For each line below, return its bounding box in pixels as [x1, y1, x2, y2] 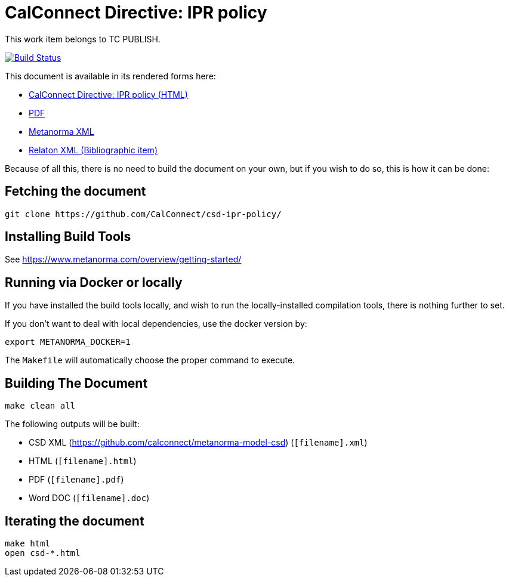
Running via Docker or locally [5, 274, 183, 290]
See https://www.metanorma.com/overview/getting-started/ [5, 254, 242, 265]
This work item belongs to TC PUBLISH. [5, 33, 161, 44]
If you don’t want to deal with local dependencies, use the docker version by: [5, 319, 307, 329]
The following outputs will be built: [5, 419, 140, 429]
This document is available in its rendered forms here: [5, 70, 216, 81]
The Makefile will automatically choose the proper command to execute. [5, 355, 295, 366]
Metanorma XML [29, 126, 94, 137]
